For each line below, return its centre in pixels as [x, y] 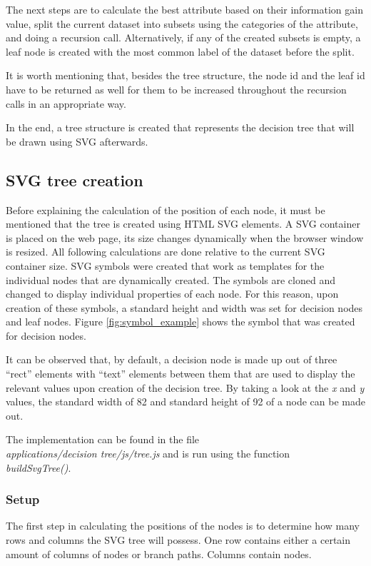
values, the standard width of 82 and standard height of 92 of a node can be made [185, 401]
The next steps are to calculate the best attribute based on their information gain [184, 9]
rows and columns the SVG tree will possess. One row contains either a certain [178, 540]
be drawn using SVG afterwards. [77, 141]
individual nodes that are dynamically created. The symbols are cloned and [171, 279]
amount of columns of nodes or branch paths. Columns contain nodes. [159, 554]
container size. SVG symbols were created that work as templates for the [165, 265]
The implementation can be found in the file [103, 439]
